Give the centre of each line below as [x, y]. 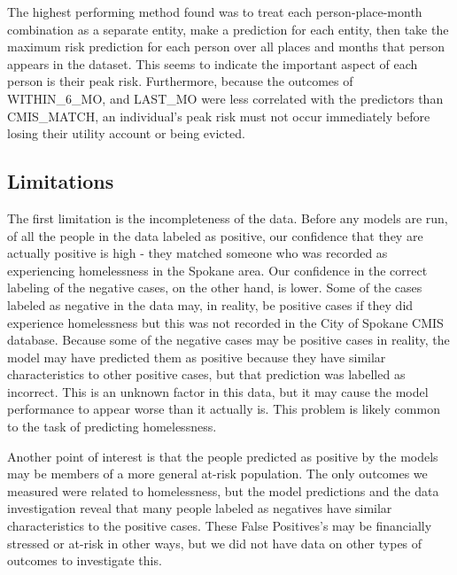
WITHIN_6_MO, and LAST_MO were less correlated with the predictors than [225, 98]
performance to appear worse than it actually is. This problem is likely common [224, 409]
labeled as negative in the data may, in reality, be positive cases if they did [210, 304]
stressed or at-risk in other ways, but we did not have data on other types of [215, 543]
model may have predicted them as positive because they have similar [197, 357]
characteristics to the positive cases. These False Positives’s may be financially [220, 526]
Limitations [61, 181]
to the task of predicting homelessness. [112, 427]
